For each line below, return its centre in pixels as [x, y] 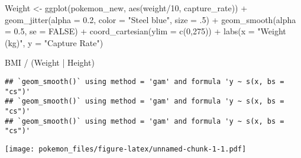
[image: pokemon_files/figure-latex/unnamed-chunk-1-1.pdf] [126, 149]
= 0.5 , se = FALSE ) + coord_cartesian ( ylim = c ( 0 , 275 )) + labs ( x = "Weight [145, 31]
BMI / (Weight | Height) [50, 62]
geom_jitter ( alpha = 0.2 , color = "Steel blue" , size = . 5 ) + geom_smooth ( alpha [150, 19]
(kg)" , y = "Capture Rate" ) [54, 42]
